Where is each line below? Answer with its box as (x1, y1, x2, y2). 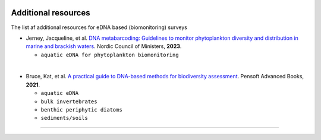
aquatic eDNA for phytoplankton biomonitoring (40, 51, 179, 58)
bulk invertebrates (40, 98, 97, 105)
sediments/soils (40, 114, 89, 122)
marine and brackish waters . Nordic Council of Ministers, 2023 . (26, 43, 182, 50)
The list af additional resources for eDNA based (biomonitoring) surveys (11, 24, 187, 31)
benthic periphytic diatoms (40, 107, 123, 113)
